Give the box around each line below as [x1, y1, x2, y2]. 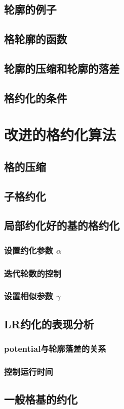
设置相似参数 [4, 290, 53, 302]
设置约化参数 [4, 244, 53, 256]
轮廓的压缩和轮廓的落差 [4, 60, 119, 76]
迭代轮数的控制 [4, 267, 61, 279]
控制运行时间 [4, 365, 53, 377]
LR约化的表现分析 [4, 316, 94, 331]
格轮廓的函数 [4, 31, 67, 47]
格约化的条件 [4, 90, 67, 105]
